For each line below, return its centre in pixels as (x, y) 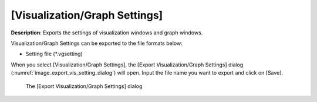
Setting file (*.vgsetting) (54, 54)
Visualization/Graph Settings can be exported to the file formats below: (97, 43)
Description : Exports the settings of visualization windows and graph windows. (107, 33)
